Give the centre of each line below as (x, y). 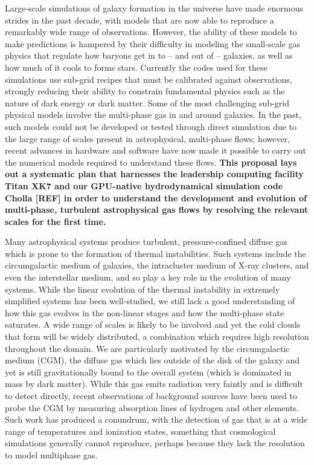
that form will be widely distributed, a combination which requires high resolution (157, 337)
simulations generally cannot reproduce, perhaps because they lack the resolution (155, 443)
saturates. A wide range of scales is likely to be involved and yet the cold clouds (153, 324)
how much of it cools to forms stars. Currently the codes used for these (136, 67)
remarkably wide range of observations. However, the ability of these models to (151, 32)
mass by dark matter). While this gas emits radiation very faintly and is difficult (154, 384)
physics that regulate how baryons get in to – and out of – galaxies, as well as (149, 55)
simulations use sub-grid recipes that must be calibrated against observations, (149, 79)
